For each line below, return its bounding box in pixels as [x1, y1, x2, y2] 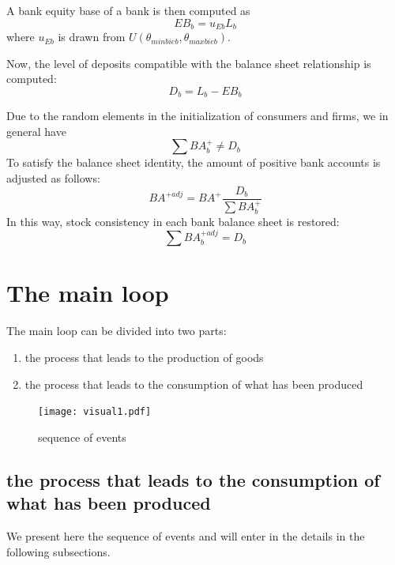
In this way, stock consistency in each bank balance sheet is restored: [6, 213, 340, 229]
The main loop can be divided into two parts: [6, 322, 227, 339]
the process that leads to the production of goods [24, 348, 264, 365]
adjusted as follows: [6, 170, 100, 186]
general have [6, 122, 66, 139]
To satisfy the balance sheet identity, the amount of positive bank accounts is [6, 154, 381, 171]
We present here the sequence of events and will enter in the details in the [6, 527, 365, 544]
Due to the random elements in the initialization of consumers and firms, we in [6, 107, 389, 124]
